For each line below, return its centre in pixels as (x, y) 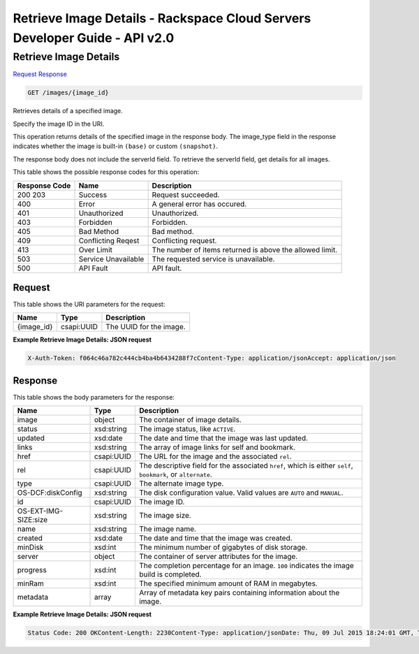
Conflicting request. (184, 240)
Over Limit (96, 249)
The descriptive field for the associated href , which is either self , (246, 466)
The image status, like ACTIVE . (187, 429)
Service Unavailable (111, 259)
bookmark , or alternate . (175, 474)
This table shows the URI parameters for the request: (89, 305)
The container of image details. (190, 420)
